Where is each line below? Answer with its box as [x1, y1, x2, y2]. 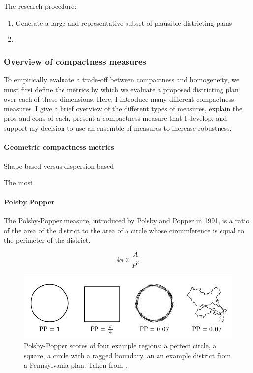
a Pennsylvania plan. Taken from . [24, 360, 127, 370]
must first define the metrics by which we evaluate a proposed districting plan [4, 84, 239, 94]
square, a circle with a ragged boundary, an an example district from [24, 350, 231, 360]
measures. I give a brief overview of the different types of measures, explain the [4, 103, 243, 113]
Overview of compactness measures [4, 55, 146, 67]
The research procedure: [4, 1, 77, 11]
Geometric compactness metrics [4, 142, 114, 152]
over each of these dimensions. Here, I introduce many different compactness [4, 94, 234, 104]
